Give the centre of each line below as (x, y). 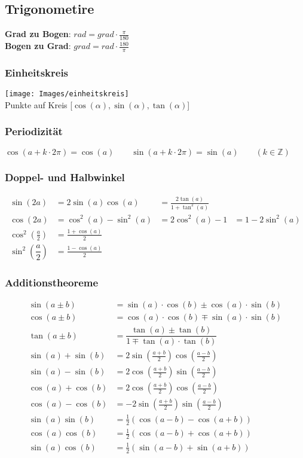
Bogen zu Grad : (38, 46)
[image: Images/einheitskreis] (67, 94)
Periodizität (34, 131)
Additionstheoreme (52, 282)
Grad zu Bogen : (38, 34)
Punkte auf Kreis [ (39, 104)
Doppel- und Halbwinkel (65, 177)
